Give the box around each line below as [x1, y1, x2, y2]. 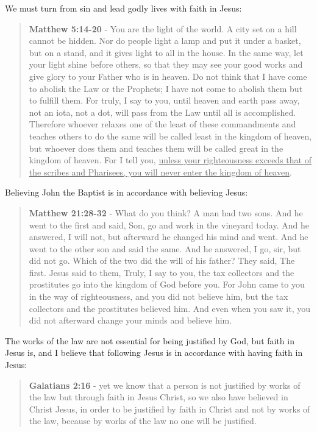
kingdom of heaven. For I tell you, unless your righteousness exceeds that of [29, 154, 312, 166]
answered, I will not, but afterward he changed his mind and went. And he [29, 230, 308, 243]
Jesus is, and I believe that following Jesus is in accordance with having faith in [5, 346, 303, 359]
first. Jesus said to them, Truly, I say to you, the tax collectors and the [29, 266, 294, 278]
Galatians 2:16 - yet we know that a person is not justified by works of [29, 378, 301, 391]
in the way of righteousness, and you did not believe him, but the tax [29, 290, 288, 303]
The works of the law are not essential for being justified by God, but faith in [5, 334, 294, 347]
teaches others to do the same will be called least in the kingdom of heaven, [29, 129, 312, 142]
